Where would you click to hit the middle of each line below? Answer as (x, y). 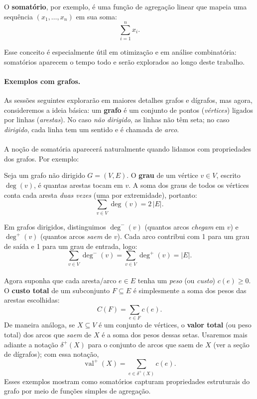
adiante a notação (31, 344)
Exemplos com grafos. (42, 81)
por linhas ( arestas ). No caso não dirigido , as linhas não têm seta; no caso (117, 120)
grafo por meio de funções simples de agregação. (77, 391)
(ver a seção (231, 344)
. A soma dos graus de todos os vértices (189, 185)
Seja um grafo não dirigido (45, 175)
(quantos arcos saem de (76, 236)
